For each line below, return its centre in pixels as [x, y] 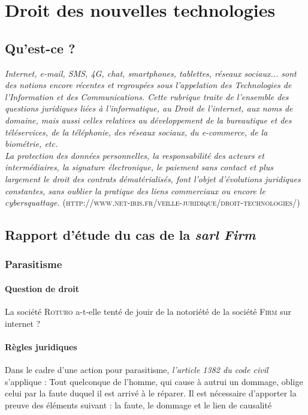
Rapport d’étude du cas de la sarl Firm [130, 235]
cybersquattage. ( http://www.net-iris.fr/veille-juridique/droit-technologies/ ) [153, 202]
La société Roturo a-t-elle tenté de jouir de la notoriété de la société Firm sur [148, 312]
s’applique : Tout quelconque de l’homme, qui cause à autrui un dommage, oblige [154, 381]
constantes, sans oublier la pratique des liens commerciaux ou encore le [135, 190]
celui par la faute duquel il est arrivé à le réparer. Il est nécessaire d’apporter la [151, 393]
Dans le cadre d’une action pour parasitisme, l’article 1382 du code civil [137, 370]
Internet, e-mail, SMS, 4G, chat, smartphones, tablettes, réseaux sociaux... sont [151, 73]
